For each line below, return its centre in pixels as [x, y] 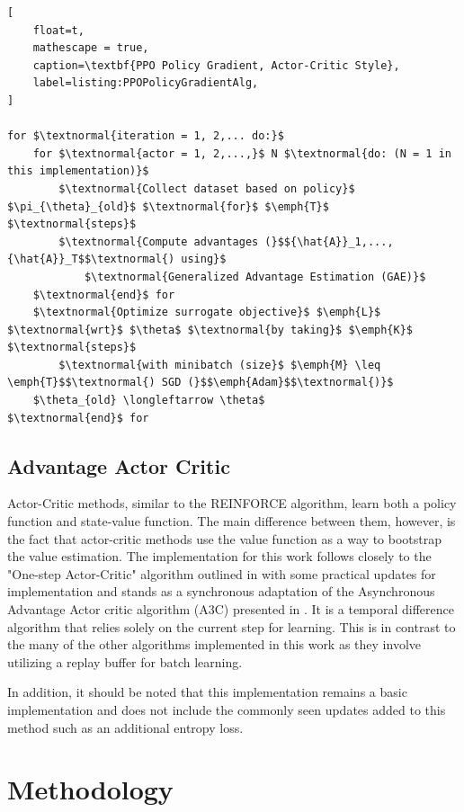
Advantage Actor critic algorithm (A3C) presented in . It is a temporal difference [231, 609]
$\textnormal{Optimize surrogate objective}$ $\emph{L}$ [207, 312]
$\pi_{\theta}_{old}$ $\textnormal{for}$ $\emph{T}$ [168, 206]
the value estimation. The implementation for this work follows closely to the [219, 556]
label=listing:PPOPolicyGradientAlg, [146, 83]
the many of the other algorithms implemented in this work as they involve [214, 644]
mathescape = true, [91, 48]
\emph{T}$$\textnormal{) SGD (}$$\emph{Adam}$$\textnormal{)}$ [201, 383]
